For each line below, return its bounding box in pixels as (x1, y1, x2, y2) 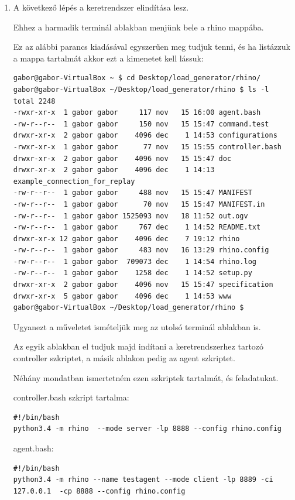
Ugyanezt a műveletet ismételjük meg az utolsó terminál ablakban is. (13, 320, 261, 333)
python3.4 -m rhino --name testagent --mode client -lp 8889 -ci (13, 475, 273, 484)
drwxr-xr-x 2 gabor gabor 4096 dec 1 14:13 (13, 166, 215, 174)
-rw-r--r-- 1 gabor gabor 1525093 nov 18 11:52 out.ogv (13, 211, 248, 220)
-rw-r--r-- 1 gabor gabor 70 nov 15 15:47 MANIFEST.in (13, 200, 265, 208)
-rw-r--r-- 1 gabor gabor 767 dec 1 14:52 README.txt (13, 223, 261, 232)
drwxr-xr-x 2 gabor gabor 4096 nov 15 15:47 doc (13, 154, 232, 163)
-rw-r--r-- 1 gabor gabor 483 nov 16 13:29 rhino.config (13, 246, 269, 255)
